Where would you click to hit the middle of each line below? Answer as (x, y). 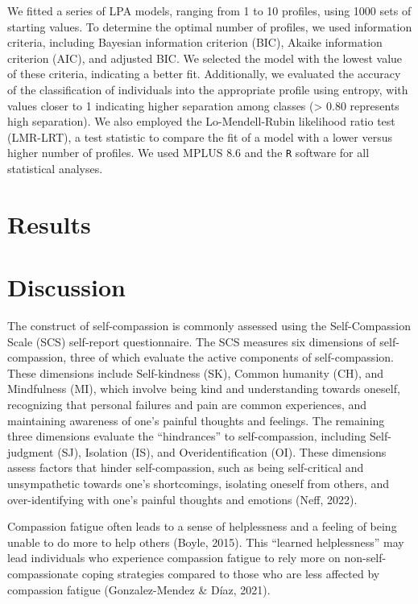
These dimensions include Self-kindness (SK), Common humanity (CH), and (196, 372)
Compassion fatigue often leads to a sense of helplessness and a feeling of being (202, 526)
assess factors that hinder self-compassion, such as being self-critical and (186, 467)
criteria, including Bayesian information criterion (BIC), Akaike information (195, 42)
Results (49, 223)
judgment (31, 451)
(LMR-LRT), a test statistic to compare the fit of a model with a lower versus (200, 137)
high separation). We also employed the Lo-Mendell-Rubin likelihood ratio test (201, 121)
